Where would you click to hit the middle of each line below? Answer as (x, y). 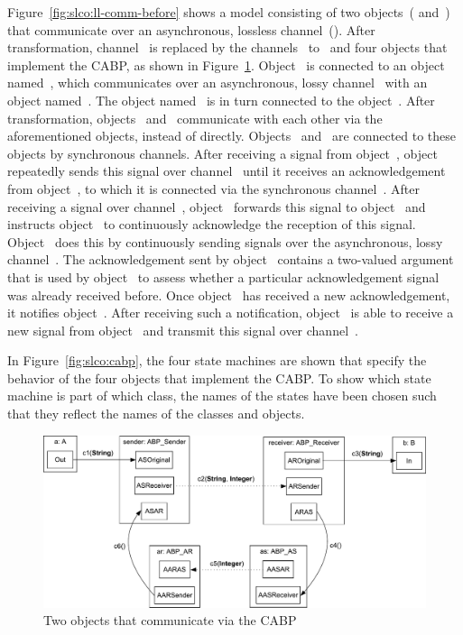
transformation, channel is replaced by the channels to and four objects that (227, 47)
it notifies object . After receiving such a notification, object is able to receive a (231, 313)
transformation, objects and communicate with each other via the (195, 118)
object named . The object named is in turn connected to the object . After (221, 100)
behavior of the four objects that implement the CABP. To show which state (219, 377)
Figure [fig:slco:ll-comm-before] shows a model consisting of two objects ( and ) (229, 12)
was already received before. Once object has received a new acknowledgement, (229, 294)
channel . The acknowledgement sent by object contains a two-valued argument (231, 259)
